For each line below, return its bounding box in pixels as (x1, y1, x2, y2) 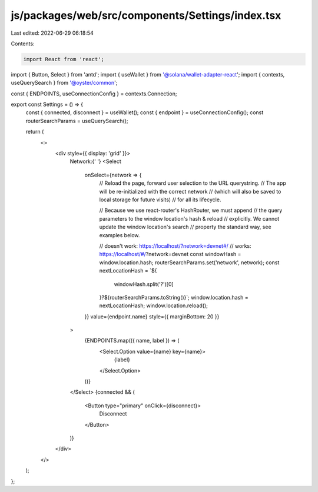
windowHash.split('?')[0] (114, 280, 174, 288)
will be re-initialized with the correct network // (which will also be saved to (99, 188, 281, 195)
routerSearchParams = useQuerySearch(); (25, 117, 128, 124)
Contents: (11, 40, 35, 47)
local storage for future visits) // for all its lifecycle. (99, 196, 221, 203)
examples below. (99, 231, 140, 238)
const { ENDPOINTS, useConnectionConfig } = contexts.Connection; (11, 90, 177, 97)
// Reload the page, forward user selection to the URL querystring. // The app (99, 179, 287, 187)
